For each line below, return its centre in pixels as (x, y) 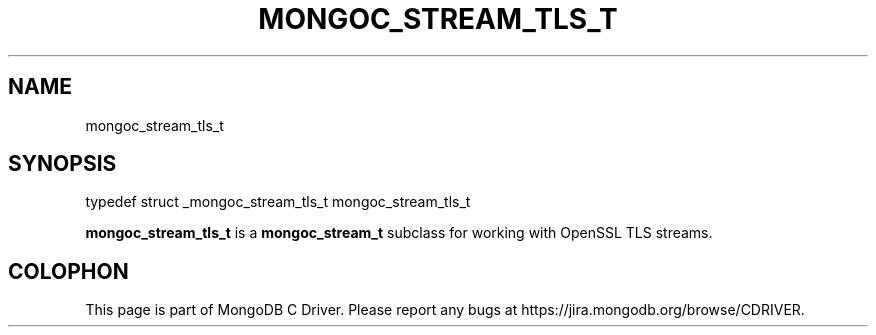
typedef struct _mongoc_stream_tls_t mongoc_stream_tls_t (278, 202)
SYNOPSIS (62, 164)
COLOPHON (68, 271)
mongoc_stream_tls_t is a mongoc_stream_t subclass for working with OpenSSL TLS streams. (399, 233)
